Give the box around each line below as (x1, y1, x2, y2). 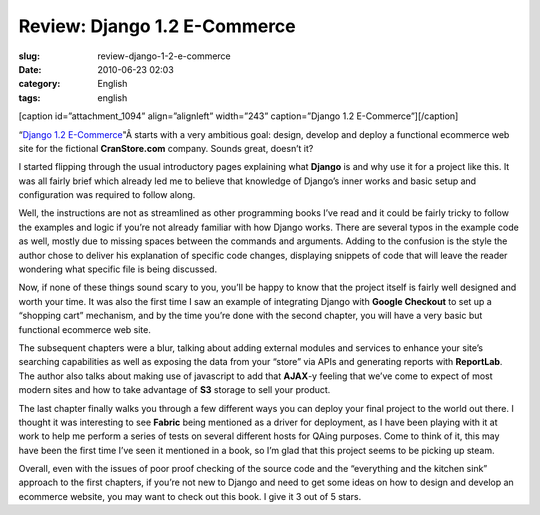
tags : (18, 91, 41, 104)
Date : (18, 63, 42, 75)
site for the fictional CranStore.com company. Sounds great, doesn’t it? (18, 142, 314, 154)
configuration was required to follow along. (18, 189, 196, 201)
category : (18, 78, 61, 90)
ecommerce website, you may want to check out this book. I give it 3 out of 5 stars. (18, 490, 362, 502)
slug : (18, 50, 40, 62)
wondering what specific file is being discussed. (18, 263, 218, 275)
